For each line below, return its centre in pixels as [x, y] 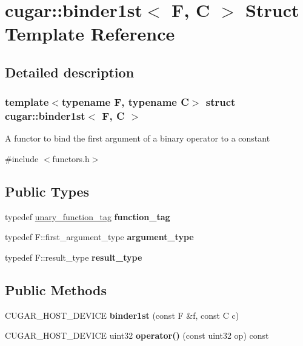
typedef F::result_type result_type [74, 257]
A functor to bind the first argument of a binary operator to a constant [138, 138]
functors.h [71, 159]
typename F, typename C [125, 102]
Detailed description [70, 72]
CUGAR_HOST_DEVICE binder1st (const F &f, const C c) [122, 315]
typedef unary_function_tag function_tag [88, 216]
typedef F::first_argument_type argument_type [99, 237]
